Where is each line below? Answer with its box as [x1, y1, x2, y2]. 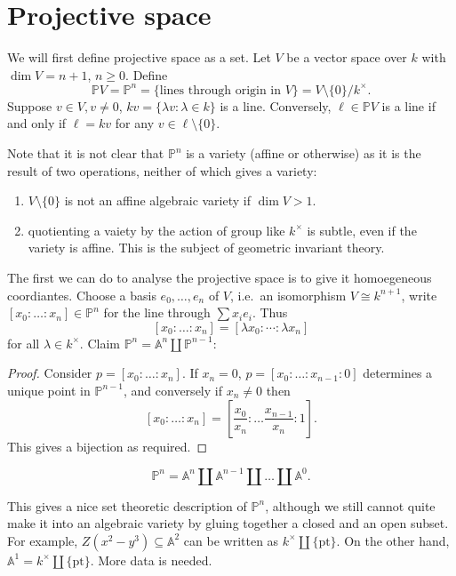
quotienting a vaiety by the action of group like [28, 220, 285, 239]
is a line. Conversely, [220, 96, 332, 115]
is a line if [381, 96, 436, 115]
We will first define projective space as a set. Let [7, 48, 271, 67]
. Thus [252, 303, 288, 322]
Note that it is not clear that [7, 144, 164, 162]
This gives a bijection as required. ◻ [7, 436, 208, 455]
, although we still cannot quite [265, 496, 436, 515]
